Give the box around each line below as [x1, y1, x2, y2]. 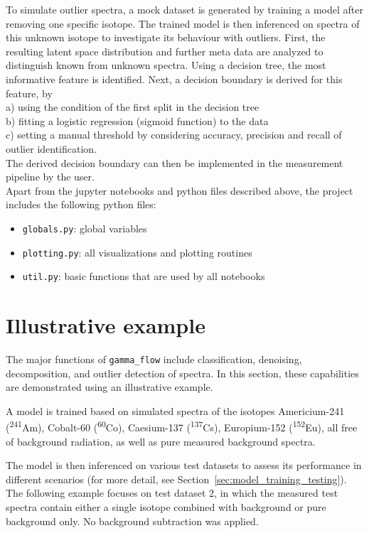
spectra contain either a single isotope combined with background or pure [6, 500, 326, 515]
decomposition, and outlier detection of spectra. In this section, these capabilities [6, 365, 359, 380]
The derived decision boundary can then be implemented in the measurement [6, 155, 343, 170]
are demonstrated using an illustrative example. [6, 379, 213, 394]
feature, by [6, 85, 53, 100]
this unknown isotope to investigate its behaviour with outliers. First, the [6, 30, 326, 45]
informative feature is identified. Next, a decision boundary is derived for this [6, 71, 343, 86]
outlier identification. [6, 141, 97, 156]
